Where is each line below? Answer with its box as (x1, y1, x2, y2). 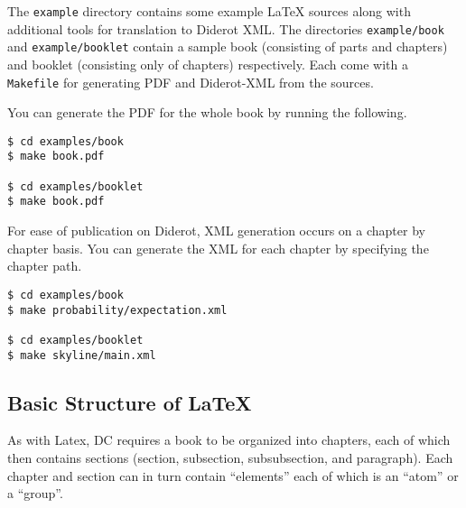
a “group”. (7, 484, 63, 503)
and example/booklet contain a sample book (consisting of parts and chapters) (7, 37, 448, 56)
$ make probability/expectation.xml (7, 303, 228, 317)
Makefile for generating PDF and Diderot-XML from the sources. (7, 72, 374, 91)
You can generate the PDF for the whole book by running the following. (7, 103, 407, 122)
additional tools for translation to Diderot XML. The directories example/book (7, 19, 444, 38)
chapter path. (7, 256, 82, 275)
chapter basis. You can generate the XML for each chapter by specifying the (7, 238, 429, 257)
